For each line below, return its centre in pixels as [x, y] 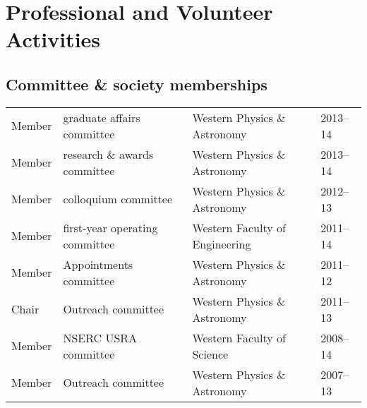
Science [210, 354]
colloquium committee [118, 199]
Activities [53, 39]
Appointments [98, 264]
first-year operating [110, 227]
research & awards [108, 154]
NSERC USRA [100, 337]
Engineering [222, 244]
